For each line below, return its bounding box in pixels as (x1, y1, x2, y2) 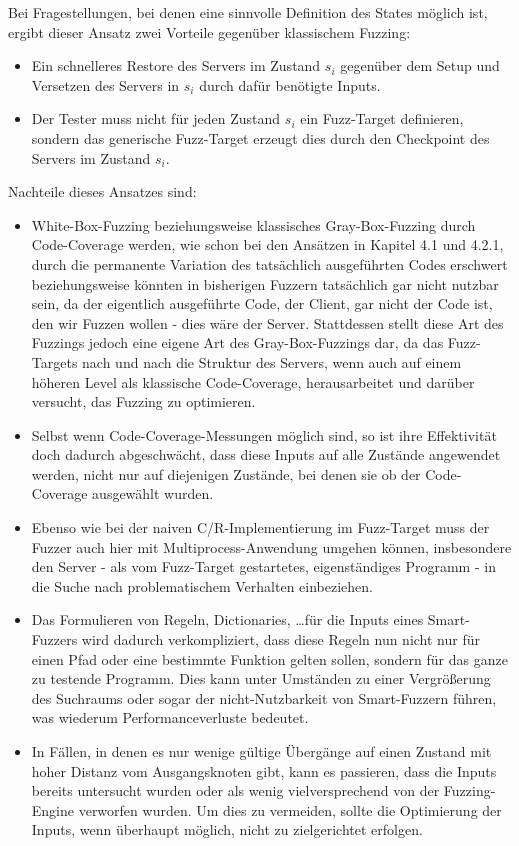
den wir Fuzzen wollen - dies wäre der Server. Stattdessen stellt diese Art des (31, 312, 504, 333)
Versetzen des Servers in (31, 74, 180, 95)
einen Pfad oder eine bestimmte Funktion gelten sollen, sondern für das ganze (31, 648, 508, 669)
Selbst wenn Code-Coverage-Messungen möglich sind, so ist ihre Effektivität (31, 424, 497, 445)
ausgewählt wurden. (92, 483, 214, 504)
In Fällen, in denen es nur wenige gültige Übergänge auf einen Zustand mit (31, 741, 492, 761)
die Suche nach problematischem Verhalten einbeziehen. (31, 575, 374, 596)
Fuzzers (31, 629, 78, 650)
